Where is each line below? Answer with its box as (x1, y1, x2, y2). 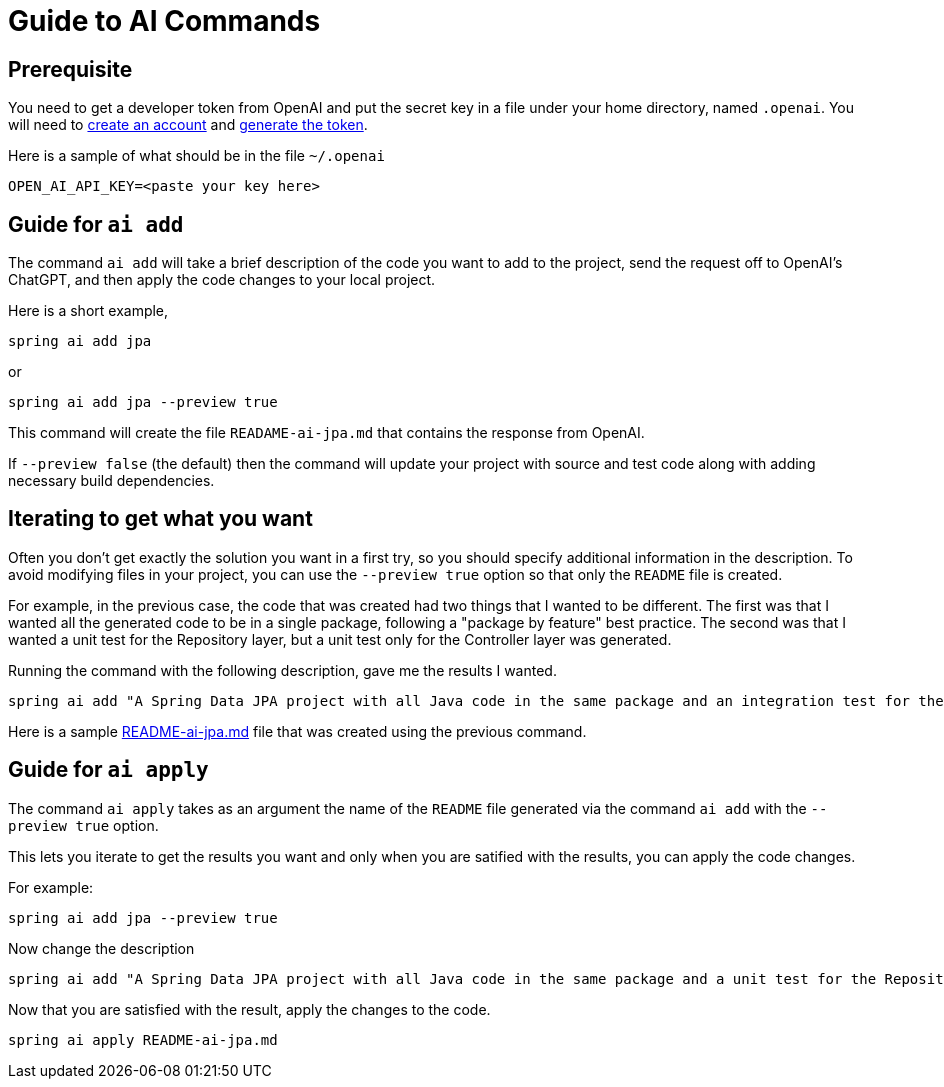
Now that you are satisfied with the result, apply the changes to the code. (8, 1000, 491, 1018)
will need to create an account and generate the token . (8, 116, 368, 134)
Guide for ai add (8, 211, 184, 237)
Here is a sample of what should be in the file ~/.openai (8, 147, 385, 165)
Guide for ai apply (8, 757, 209, 783)
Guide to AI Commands (8, 4, 321, 38)
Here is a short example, (8, 302, 169, 320)
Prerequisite (8, 56, 133, 82)
